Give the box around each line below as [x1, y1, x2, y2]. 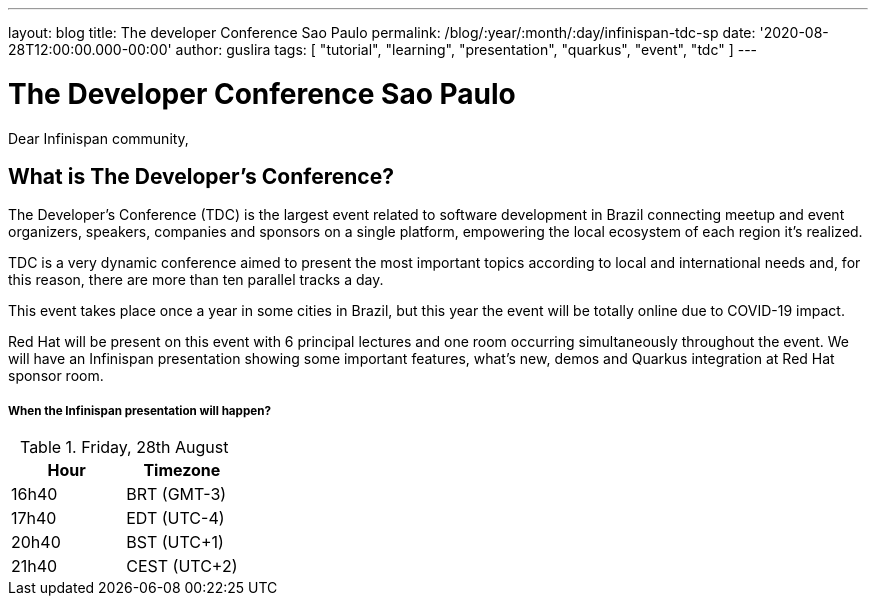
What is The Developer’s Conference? [8, 163, 394, 189]
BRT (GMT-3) [126, 484, 227, 505]
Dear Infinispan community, [8, 129, 189, 147]
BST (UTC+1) [126, 532, 224, 553]
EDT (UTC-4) [126, 508, 225, 529]
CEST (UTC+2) [126, 556, 238, 577]
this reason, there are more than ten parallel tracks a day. [8, 271, 384, 289]
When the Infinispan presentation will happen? [8, 403, 271, 418]
